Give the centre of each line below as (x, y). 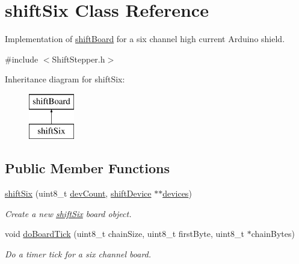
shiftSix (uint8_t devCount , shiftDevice (78, 193)
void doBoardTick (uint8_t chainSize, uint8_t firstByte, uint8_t (125, 234)
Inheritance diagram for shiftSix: (65, 79)
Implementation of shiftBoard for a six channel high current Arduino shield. (145, 39)
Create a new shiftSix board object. (68, 213)
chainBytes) (273, 234)
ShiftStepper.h (79, 59)
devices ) (177, 193)
